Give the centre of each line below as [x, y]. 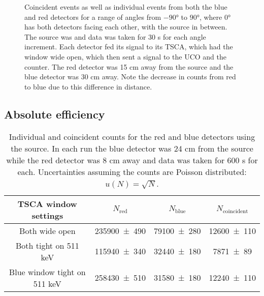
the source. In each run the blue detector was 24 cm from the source [132, 148]
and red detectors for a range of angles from [93, 17]
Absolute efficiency [55, 114]
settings [47, 215]
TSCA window [47, 203]
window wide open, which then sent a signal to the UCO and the [125, 56]
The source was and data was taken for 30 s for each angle [115, 36]
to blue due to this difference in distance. [88, 86]
